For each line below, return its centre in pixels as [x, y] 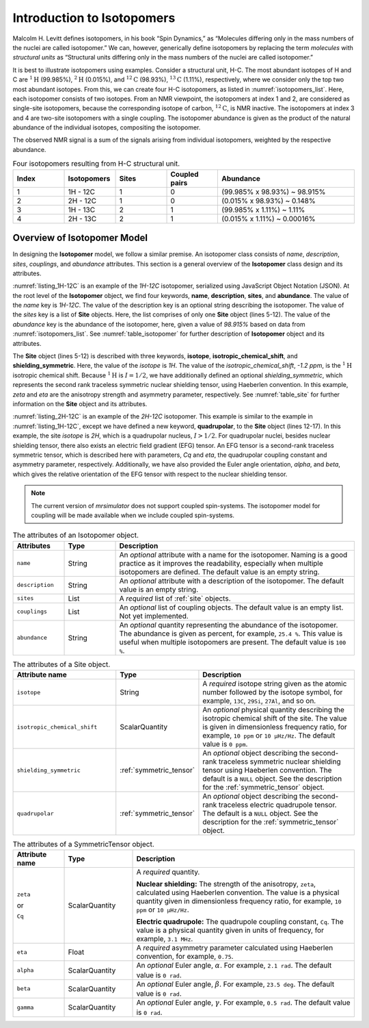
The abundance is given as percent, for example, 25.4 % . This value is [231, 634]
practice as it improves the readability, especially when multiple [221, 563]
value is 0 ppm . [225, 744]
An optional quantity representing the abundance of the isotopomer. [229, 625]
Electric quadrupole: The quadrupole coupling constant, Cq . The [240, 922]
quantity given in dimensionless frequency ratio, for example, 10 [239, 901]
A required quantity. [168, 872]
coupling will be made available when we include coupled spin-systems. [133, 515]
